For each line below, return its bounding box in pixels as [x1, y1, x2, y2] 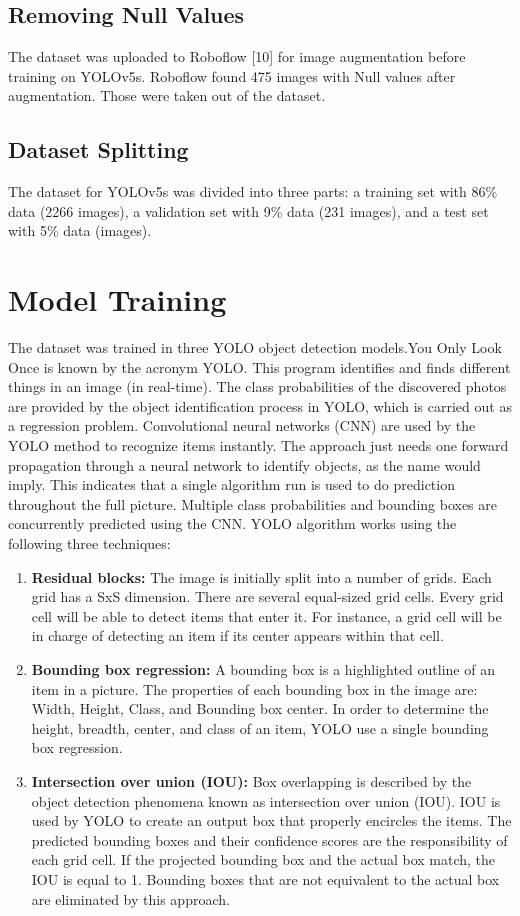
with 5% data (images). [8, 220, 152, 241]
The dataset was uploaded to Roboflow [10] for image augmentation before [8, 46, 466, 67]
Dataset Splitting [8, 134, 189, 165]
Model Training [8, 279, 227, 320]
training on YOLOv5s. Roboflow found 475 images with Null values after [8, 65, 456, 86]
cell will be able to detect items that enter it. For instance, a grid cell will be [31, 605, 502, 626]
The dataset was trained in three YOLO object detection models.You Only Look [8, 337, 502, 358]
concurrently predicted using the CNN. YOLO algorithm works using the [8, 513, 457, 534]
